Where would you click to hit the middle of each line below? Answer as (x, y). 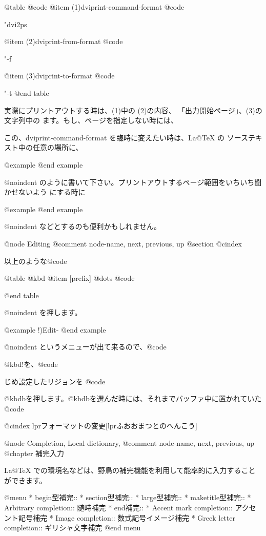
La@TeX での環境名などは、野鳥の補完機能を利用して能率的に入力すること (130, 470)
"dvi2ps (16, 24)
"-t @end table (27, 92)
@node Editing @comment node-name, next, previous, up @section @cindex (123, 243)
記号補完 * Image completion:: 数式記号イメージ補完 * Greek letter (127, 517)
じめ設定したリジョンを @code (55, 381)
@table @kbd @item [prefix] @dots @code (69, 278)
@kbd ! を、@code (31, 364)
